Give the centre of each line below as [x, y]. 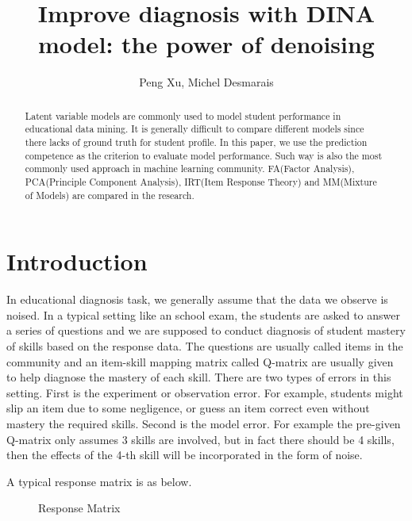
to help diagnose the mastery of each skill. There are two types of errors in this [199, 377]
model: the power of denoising [206, 44]
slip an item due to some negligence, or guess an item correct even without [188, 408]
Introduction [77, 261]
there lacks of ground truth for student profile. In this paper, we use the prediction [196, 142]
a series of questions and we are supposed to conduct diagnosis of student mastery [206, 330]
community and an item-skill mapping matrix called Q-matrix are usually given [200, 361]
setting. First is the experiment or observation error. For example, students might [205, 392]
